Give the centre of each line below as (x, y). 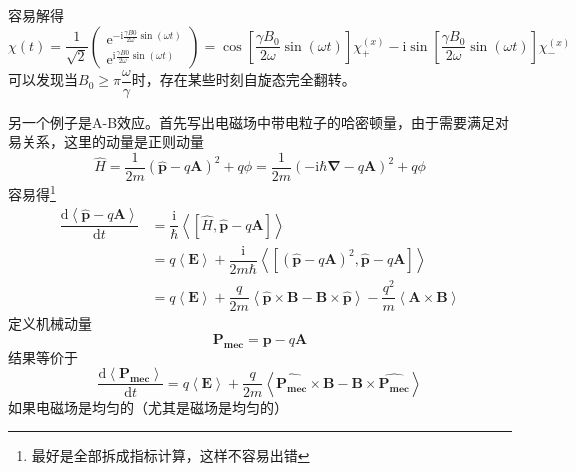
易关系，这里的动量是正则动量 (106, 141)
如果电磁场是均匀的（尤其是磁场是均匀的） (148, 406)
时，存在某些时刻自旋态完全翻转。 (243, 79)
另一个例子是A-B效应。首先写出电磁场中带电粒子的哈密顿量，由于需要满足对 (259, 121)
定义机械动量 (50, 323)
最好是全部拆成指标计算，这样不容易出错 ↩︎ (170, 455)
